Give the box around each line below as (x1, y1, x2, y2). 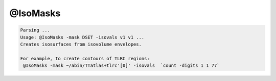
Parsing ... (20, 27, 51, 33)
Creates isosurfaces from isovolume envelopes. (20, 41, 142, 47)
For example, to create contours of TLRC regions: (20, 56, 150, 61)
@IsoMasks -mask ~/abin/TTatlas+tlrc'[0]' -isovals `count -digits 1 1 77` (23, 63, 220, 68)
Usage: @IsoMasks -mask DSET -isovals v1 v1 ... (20, 34, 145, 40)
